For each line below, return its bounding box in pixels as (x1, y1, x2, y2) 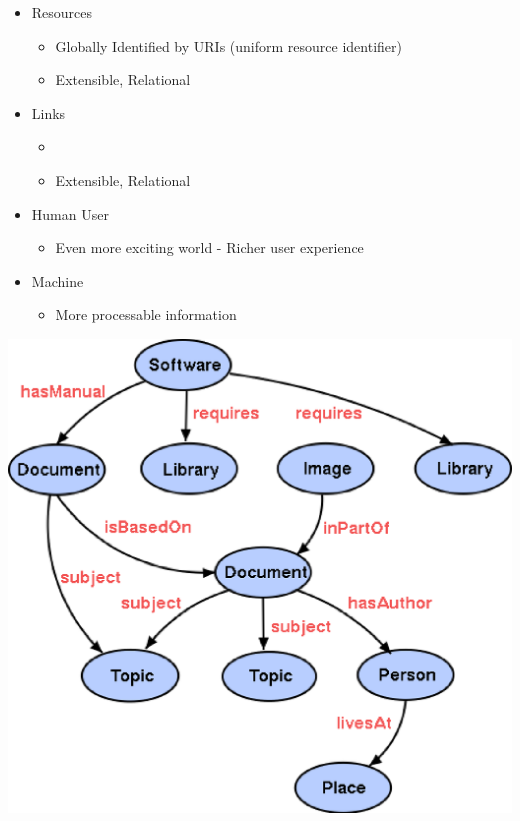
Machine (31, 270, 84, 291)
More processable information (55, 304, 237, 325)
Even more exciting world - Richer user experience (55, 237, 364, 258)
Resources (31, 2, 93, 22)
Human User (31, 203, 109, 224)
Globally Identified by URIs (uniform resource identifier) (55, 35, 402, 56)
